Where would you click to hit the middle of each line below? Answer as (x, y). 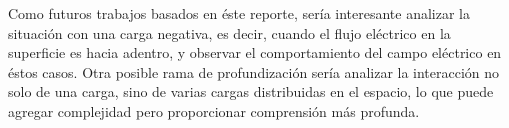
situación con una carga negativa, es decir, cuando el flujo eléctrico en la (229, 32)
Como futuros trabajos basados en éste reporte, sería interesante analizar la (239, 13)
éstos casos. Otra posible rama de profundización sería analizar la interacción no (254, 71)
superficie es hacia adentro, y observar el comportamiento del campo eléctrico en (255, 52)
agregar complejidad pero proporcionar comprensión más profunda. (214, 110)
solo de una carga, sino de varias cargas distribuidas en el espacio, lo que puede (251, 91)
